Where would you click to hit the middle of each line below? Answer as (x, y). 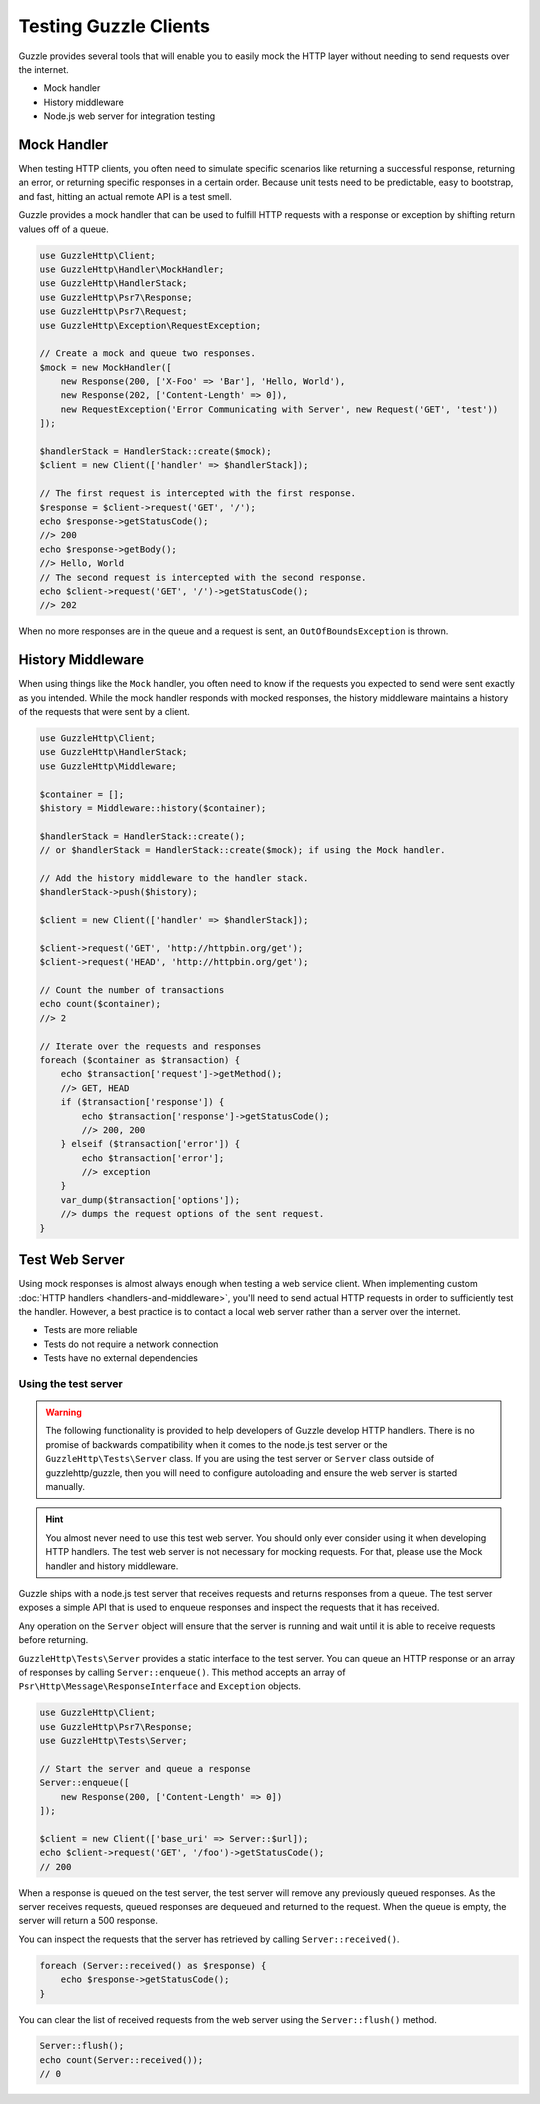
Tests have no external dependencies (121, 1358)
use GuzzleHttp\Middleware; (108, 766)
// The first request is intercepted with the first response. (198, 493)
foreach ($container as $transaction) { (139, 1059)
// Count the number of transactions (132, 990)
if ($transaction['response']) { (142, 1102)
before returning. (53, 1640)
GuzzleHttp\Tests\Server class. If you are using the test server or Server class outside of (240, 1459)
